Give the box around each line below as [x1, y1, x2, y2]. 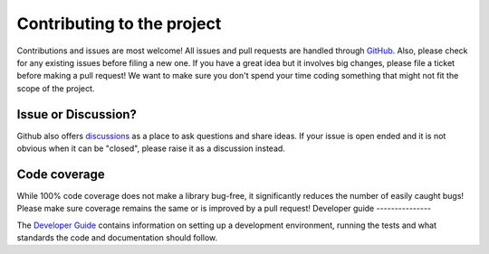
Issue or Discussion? [16, 107, 138, 122]
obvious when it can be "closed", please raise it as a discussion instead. [16, 143, 285, 154]
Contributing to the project [16, 14, 222, 33]
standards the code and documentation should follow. [16, 232, 218, 243]
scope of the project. [16, 82, 95, 94]
